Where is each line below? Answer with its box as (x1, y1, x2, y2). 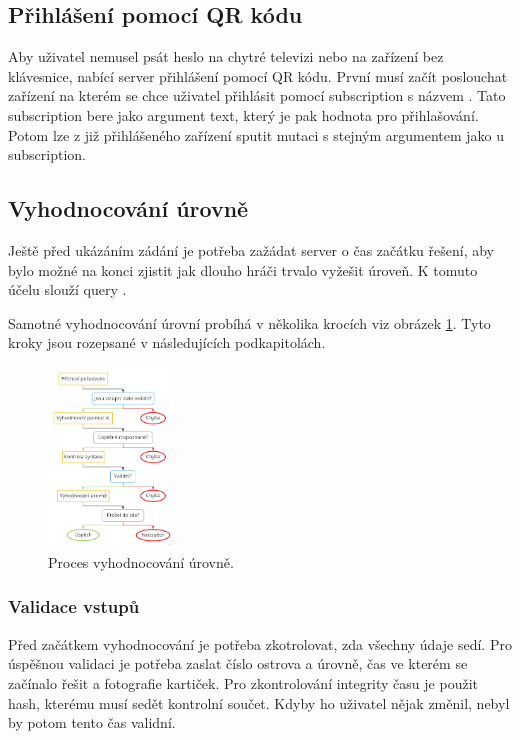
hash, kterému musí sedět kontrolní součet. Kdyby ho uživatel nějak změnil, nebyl (8, 692, 510, 713)
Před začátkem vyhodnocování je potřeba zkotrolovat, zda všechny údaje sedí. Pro (8, 633, 512, 654)
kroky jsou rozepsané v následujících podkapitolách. (8, 332, 326, 353)
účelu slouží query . (8, 279, 127, 300)
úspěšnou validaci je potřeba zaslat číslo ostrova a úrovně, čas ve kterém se (8, 653, 468, 674)
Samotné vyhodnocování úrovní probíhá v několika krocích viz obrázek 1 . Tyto (8, 312, 491, 333)
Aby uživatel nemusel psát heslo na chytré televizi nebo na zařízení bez (8, 46, 444, 67)
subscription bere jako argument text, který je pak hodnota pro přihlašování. (8, 104, 479, 125)
